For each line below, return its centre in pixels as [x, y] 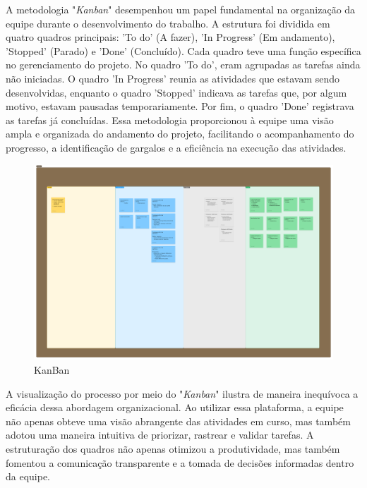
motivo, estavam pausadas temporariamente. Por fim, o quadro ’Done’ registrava [180, 106]
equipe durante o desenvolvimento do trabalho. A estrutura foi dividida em [168, 23]
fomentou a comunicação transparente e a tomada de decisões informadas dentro [180, 462]
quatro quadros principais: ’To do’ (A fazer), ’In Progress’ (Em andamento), [170, 37]
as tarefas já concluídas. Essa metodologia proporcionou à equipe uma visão [170, 120]
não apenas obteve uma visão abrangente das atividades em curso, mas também [178, 421]
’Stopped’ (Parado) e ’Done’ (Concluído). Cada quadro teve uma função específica [183, 50]
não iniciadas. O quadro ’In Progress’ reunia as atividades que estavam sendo [173, 78]
